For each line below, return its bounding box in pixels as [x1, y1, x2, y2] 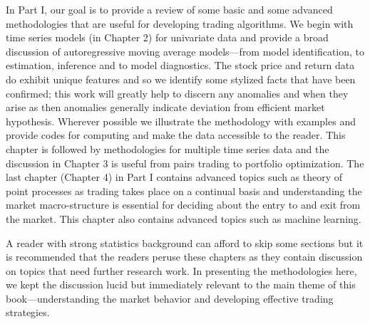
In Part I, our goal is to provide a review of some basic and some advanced [6, 2, 333, 16]
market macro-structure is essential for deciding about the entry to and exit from [6, 197, 361, 212]
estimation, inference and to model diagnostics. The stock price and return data [6, 58, 355, 73]
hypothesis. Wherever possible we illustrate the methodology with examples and [6, 113, 356, 128]
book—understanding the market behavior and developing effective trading [6, 291, 334, 305]
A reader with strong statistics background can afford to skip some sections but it [6, 235, 364, 250]
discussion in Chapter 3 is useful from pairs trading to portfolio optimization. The [6, 155, 364, 170]
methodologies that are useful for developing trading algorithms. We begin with [6, 16, 354, 31]
